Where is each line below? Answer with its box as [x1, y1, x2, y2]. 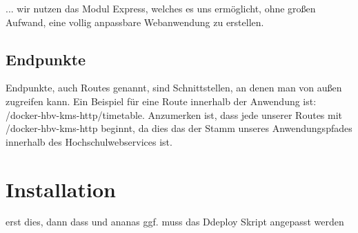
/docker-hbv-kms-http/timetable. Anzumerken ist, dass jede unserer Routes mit [6, 107, 343, 122]
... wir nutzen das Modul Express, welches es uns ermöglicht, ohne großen [6, 1, 316, 15]
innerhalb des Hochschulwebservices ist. [6, 134, 172, 148]
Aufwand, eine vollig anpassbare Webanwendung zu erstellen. [6, 14, 264, 29]
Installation [6, 175, 116, 203]
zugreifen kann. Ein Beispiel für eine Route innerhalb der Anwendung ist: [6, 93, 317, 108]
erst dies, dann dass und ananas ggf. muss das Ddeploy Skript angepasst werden [6, 214, 344, 229]
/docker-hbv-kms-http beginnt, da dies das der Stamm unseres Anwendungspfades [6, 121, 352, 135]
